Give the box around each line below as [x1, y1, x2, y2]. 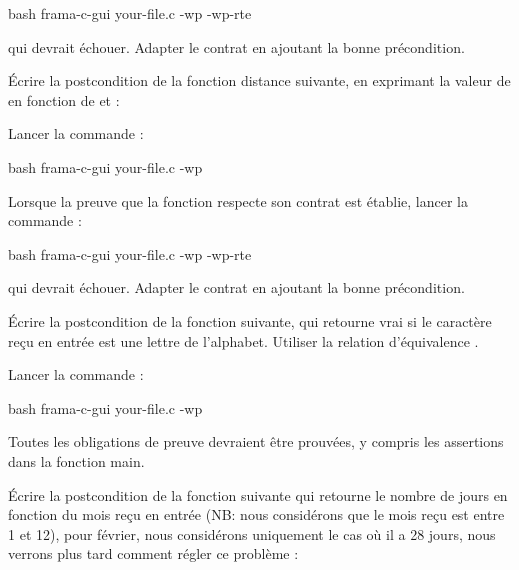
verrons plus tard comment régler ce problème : [8, 543, 299, 564]
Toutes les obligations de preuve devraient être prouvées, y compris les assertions [8, 431, 504, 452]
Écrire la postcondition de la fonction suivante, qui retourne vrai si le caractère [8, 310, 492, 331]
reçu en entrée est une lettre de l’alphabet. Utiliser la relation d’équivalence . [8, 330, 479, 351]
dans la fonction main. [8, 450, 145, 471]
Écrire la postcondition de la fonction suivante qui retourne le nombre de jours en [8, 484, 508, 505]
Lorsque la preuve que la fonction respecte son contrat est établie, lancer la [8, 190, 468, 211]
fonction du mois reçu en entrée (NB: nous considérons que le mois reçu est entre [8, 504, 505, 525]
